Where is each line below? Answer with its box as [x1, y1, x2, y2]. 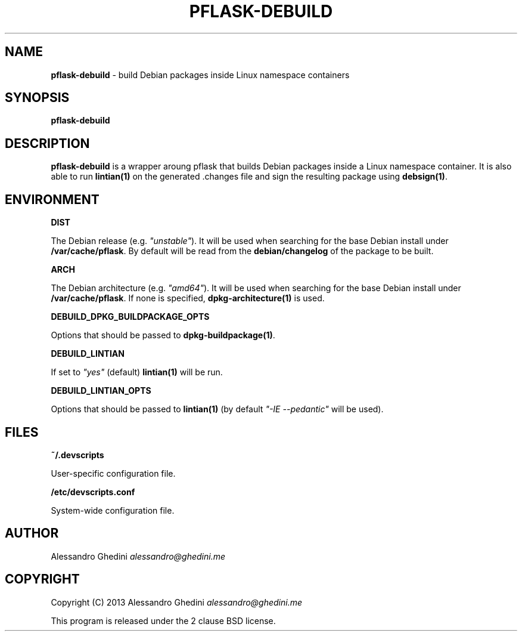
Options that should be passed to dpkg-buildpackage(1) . [51, 330, 275, 341]
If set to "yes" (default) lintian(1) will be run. [51, 367, 223, 378]
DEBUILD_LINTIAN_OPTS [51, 385, 151, 396]
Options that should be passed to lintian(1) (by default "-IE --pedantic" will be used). [51, 404, 384, 415]
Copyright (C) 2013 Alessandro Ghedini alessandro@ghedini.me [51, 597, 303, 607]
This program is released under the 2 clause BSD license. [51, 615, 276, 626]
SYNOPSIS [5, 90, 70, 106]
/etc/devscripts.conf [51, 486, 135, 497]
